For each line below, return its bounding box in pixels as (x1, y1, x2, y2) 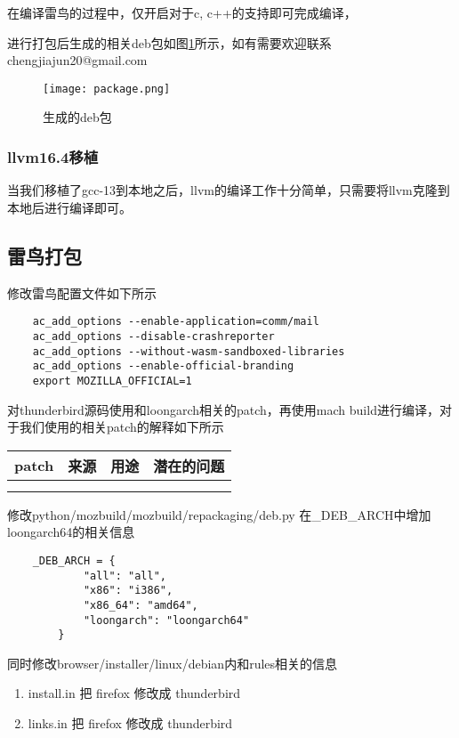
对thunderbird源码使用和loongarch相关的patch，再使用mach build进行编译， (7, 400, 439, 418)
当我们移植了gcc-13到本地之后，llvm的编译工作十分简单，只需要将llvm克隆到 (7, 181, 450, 199)
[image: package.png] (43, 82, 171, 95)
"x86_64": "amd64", (83, 598, 198, 612)
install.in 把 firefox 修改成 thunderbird (28, 684, 241, 702)
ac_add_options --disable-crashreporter (32, 329, 275, 343)
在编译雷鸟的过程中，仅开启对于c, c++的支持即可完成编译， (7, 4, 357, 21)
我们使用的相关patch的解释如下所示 (19, 418, 224, 436)
